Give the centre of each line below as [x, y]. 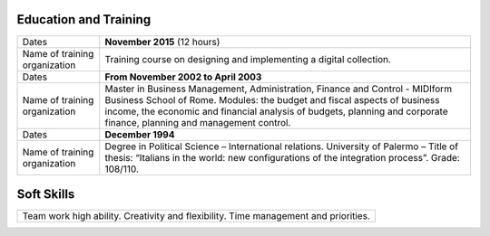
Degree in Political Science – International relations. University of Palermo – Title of [281, 146]
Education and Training [84, 19]
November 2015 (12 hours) [162, 42]
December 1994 [140, 134]
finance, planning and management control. [198, 122]
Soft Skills [46, 194]
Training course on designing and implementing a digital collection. [248, 59]
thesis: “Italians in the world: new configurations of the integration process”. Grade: [282, 157]
